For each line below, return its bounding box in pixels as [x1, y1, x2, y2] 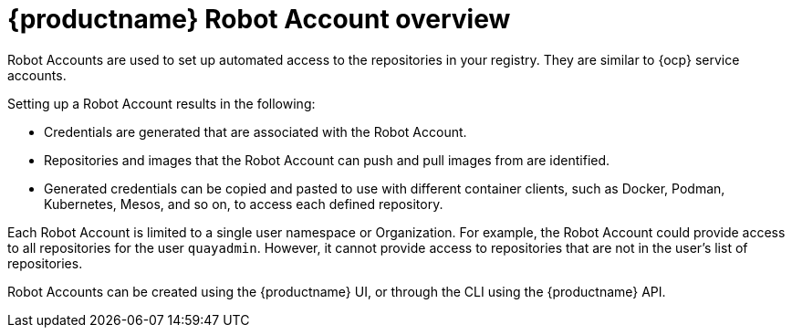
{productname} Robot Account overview [7, 4, 511, 35]
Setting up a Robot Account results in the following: [7, 95, 316, 111]
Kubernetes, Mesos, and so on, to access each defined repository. [44, 195, 443, 212]
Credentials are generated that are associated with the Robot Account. [44, 123, 467, 140]
